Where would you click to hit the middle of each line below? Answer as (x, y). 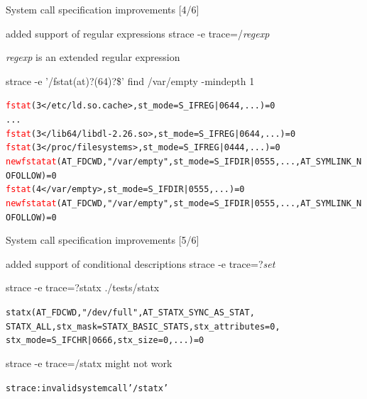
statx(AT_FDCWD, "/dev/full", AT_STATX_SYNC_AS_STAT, (130, 313)
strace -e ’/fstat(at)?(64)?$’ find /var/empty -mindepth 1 (130, 80)
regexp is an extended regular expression (93, 57)
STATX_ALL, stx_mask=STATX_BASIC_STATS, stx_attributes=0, (143, 326)
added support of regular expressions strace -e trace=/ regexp (138, 33)
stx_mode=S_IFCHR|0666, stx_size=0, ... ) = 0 (105, 341)
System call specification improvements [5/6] (103, 240)
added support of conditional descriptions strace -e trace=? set (141, 263)
